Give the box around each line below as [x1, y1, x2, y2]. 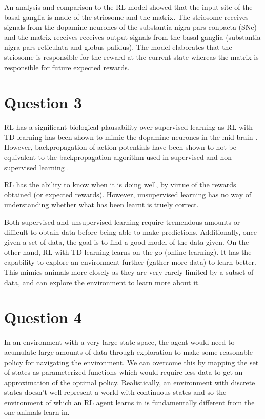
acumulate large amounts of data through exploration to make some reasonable [4, 346, 253, 357]
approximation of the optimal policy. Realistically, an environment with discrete [4, 376, 255, 387]
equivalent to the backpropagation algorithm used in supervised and [4, 152, 218, 163]
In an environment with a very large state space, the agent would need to [4, 336, 235, 347]
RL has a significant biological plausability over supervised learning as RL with [4, 122, 253, 132]
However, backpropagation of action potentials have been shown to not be [4, 142, 236, 152]
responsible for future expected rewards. [4, 62, 130, 72]
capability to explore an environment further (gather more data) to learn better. [4, 256, 256, 267]
